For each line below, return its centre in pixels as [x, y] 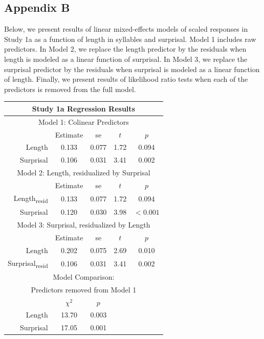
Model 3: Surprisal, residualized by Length [84, 224]
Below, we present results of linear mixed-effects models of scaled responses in [126, 29]
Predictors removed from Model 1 [84, 289]
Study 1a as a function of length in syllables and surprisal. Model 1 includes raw [130, 39]
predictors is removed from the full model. [70, 89]
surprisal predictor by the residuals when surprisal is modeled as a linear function [132, 69]
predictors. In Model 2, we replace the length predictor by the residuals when [125, 49]
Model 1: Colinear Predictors [83, 121]
